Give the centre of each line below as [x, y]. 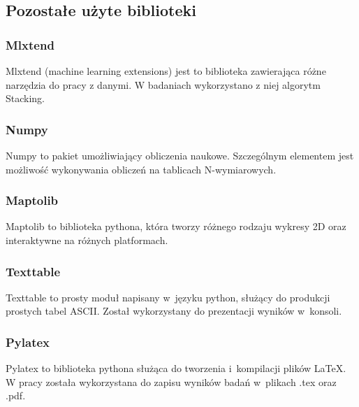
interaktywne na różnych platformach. [87, 240]
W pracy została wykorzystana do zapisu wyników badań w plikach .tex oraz [171, 381]
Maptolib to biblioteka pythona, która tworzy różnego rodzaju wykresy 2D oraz [176, 226]
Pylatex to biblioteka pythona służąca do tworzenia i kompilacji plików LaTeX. [176, 368]
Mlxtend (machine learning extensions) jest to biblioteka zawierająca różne [166, 71]
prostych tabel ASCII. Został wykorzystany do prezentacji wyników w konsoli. [174, 311]
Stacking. [25, 98]
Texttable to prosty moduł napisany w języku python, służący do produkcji [168, 297]
